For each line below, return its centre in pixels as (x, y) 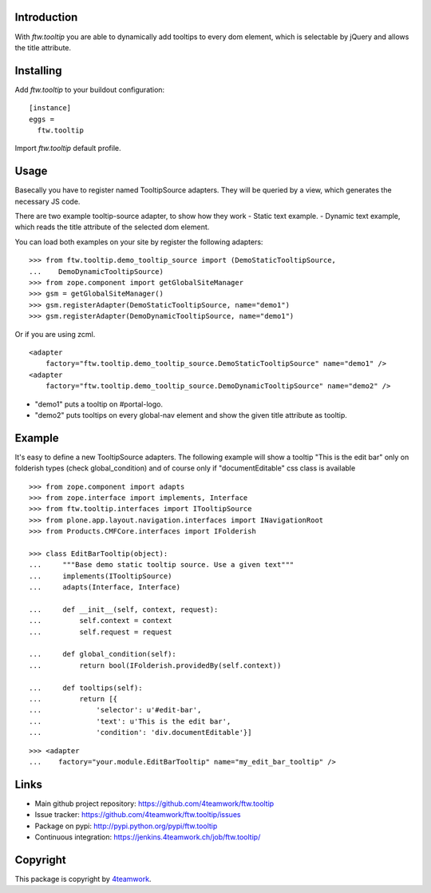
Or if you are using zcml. (55, 334)
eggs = (42, 119)
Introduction (46, 17)
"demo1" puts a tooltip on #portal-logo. (99, 404)
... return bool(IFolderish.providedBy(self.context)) (155, 665)
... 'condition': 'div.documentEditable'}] (140, 732)
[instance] (50, 108)
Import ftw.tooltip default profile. (68, 149)
